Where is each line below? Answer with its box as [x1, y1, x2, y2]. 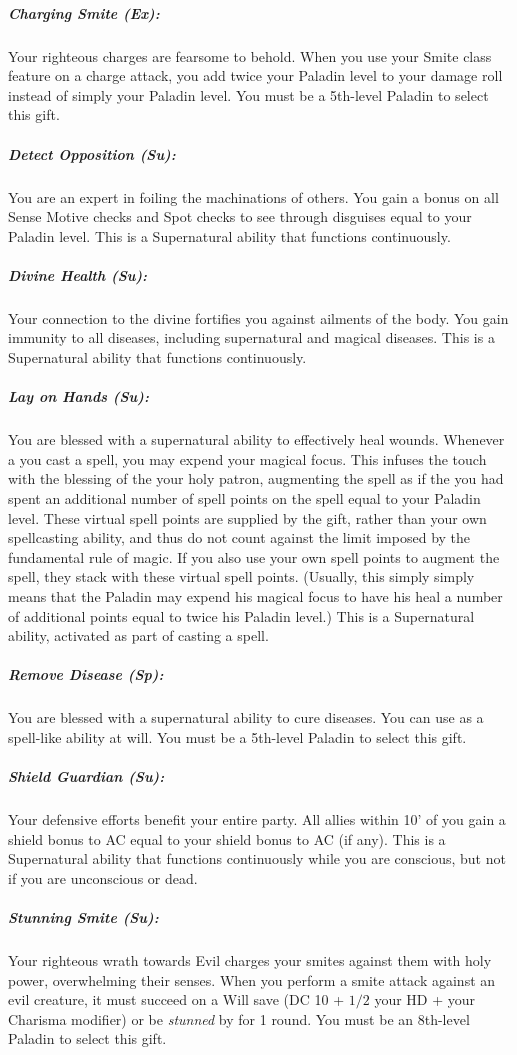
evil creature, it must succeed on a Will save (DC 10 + [8, 989, 345, 1010]
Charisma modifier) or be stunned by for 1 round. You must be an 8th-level [8, 1008, 470, 1029]
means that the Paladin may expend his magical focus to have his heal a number [8, 585, 503, 606]
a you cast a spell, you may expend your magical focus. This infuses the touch [8, 448, 487, 469]
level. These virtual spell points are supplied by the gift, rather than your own [8, 507, 487, 528]
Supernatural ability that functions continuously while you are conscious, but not [8, 848, 506, 869]
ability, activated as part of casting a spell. [8, 625, 269, 646]
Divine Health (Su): [8, 264, 148, 285]
